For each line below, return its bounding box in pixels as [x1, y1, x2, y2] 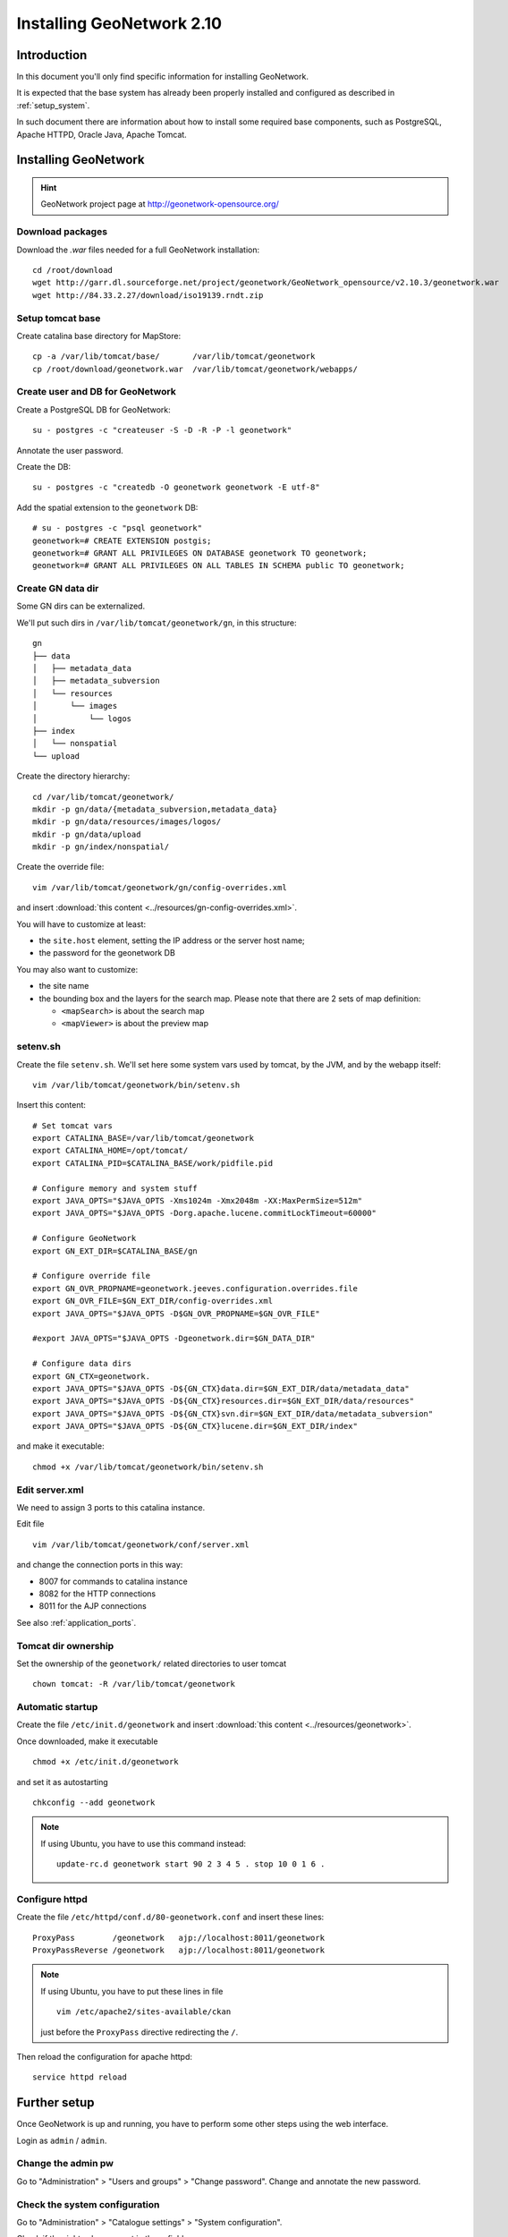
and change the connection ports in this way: [16, 1560, 183, 1570]
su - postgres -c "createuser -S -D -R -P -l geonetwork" [32, 425, 292, 436]
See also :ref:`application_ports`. [16, 1617, 137, 1628]
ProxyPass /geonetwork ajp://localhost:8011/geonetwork [32, 1933, 326, 1943]
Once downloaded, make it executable [16, 1736, 158, 1747]
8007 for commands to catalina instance [38, 1576, 188, 1586]
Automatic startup [16, 1701, 98, 1714]
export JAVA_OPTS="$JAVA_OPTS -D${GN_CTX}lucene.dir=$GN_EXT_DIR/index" [32, 1421, 358, 1432]
